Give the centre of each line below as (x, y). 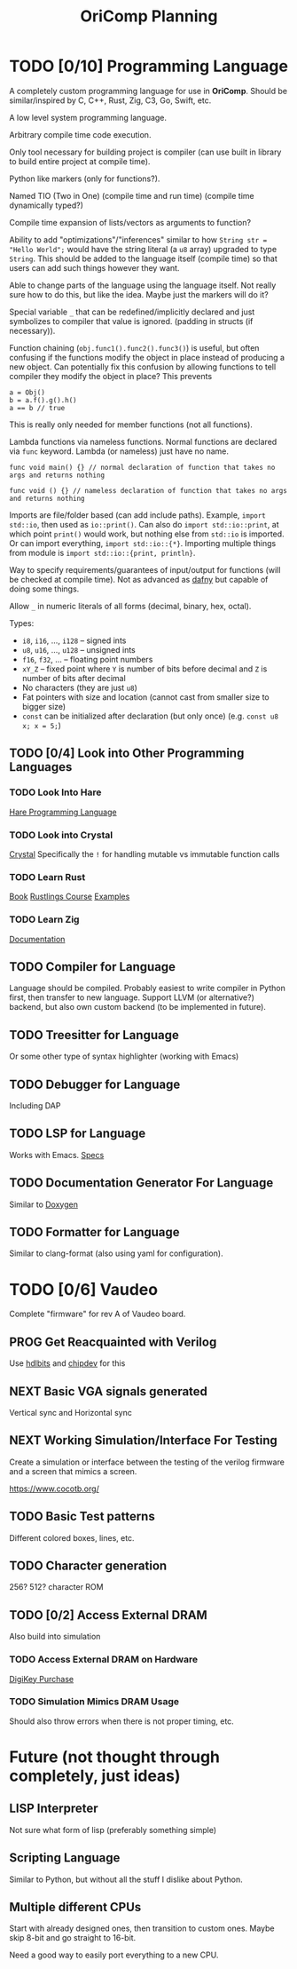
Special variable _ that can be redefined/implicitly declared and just (132, 312)
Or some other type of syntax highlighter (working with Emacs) (124, 1056)
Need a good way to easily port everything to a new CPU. (114, 1955)
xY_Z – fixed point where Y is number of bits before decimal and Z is (145, 669)
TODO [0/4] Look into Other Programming (127, 754)
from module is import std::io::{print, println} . (102, 552)
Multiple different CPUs (75, 1907)
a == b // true (37, 408)
